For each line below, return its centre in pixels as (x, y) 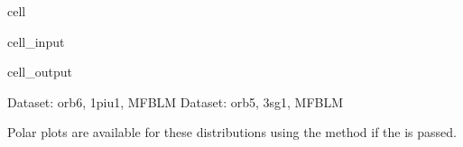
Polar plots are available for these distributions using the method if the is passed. (232, 132)
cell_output (40, 72)
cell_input (36, 41)
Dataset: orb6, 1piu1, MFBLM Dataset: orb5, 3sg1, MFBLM (176, 101)
